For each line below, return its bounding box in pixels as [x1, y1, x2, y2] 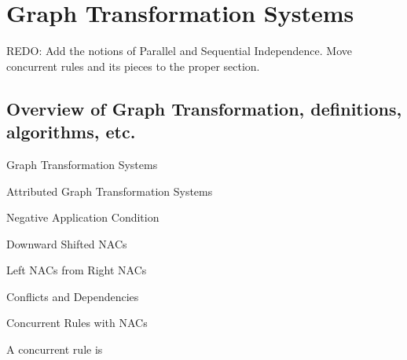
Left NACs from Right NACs [6, 262, 147, 278]
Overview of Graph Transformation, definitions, [6, 96, 402, 120]
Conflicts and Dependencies [6, 288, 139, 304]
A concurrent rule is [6, 341, 103, 358]
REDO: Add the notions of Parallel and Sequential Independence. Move [6, 42, 352, 59]
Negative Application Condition [6, 209, 159, 226]
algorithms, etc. [6, 119, 136, 144]
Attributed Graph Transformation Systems [6, 182, 213, 199]
